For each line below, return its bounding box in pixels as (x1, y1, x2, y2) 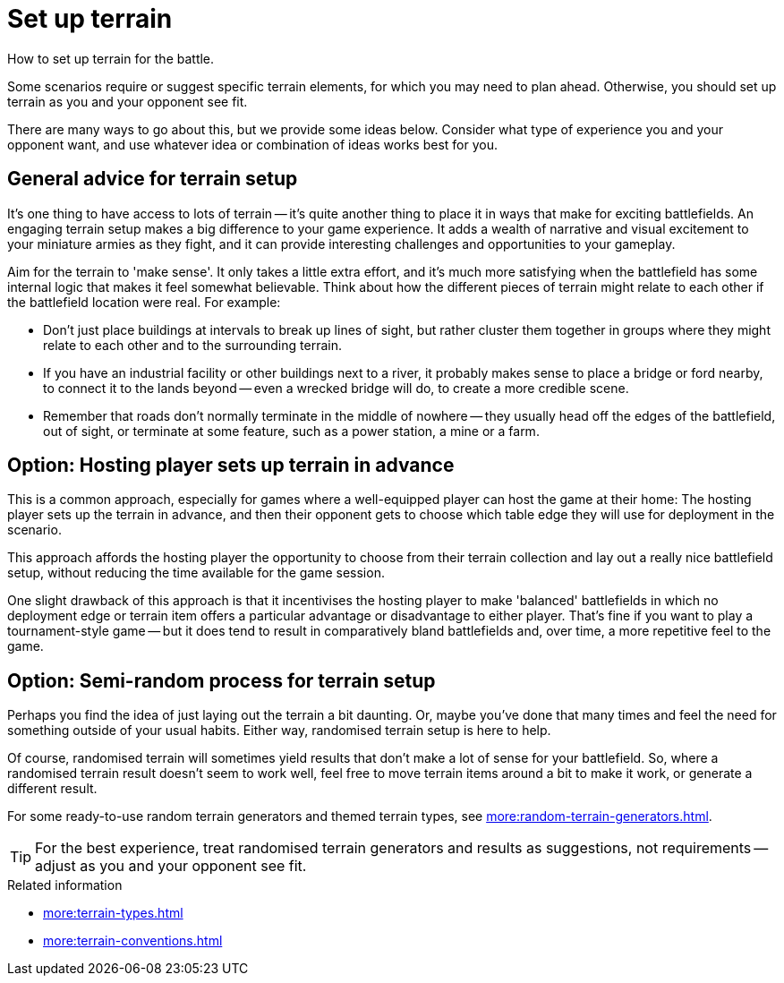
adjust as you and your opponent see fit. (35, 857, 307, 876)
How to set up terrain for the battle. (7, 50, 215, 66)
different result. (7, 781, 98, 797)
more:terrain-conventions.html (43, 933, 223, 949)
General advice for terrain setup (7, 167, 298, 191)
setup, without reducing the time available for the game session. (7, 565, 385, 581)
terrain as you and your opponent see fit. (7, 93, 248, 109)
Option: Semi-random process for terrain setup (7, 669, 436, 692)
